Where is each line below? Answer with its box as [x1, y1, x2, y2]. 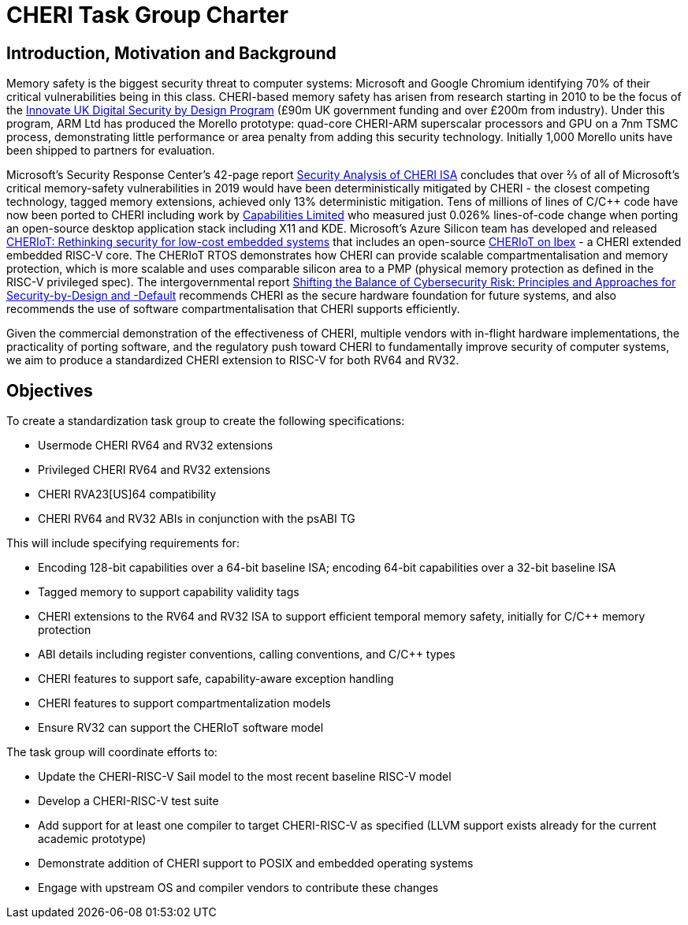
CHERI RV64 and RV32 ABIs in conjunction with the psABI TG [38, 512, 355, 526]
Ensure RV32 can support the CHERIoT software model [38, 721, 324, 735]
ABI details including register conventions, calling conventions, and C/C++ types [38, 647, 456, 662]
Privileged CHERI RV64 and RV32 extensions [38, 463, 271, 477]
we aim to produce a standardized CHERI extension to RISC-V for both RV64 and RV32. [6, 353, 459, 367]
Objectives [6, 380, 93, 401]
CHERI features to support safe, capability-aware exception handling [38, 672, 394, 686]
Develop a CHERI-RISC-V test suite [38, 794, 219, 808]
